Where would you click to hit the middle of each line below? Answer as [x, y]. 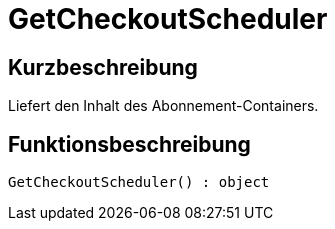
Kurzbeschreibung [103, 67]
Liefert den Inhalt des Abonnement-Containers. [163, 106]
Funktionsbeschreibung [129, 144]
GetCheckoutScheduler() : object [139, 182]
